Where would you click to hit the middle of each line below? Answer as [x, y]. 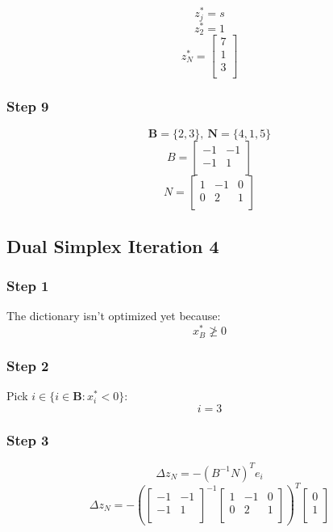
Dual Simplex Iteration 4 [113, 245]
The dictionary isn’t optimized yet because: [114, 316]
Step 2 [28, 365]
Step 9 [28, 106]
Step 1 [28, 286]
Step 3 [28, 439]
